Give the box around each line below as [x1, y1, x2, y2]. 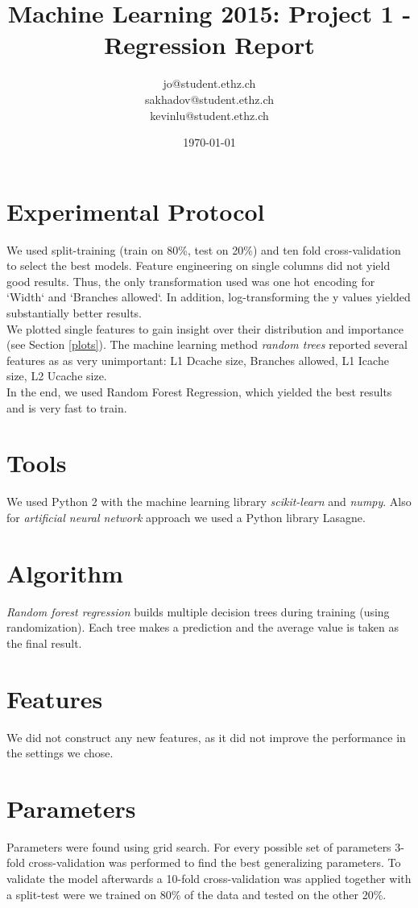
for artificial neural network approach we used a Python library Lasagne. [6, 508, 366, 525]
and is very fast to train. [6, 399, 127, 416]
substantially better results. [6, 305, 143, 321]
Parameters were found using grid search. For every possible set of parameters [6, 838, 391, 855]
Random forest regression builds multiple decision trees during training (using [6, 603, 390, 620]
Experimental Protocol [6, 194, 265, 227]
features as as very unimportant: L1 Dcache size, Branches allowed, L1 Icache [6, 351, 389, 368]
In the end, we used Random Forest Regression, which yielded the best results [6, 383, 392, 400]
